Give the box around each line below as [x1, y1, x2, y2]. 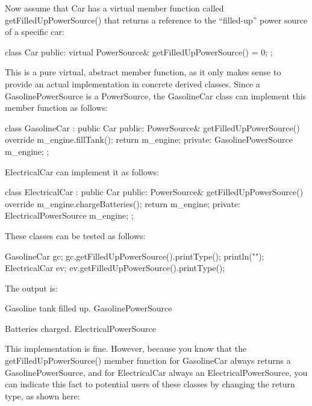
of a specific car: [5, 25, 64, 38]
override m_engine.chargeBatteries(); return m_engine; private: [5, 197, 240, 210]
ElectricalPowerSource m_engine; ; [5, 209, 134, 222]
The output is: [5, 281, 58, 294]
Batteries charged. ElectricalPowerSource [5, 322, 156, 334]
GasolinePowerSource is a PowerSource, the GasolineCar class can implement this [5, 89, 307, 102]
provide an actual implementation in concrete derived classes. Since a [5, 77, 260, 90]
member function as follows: [5, 101, 108, 114]
